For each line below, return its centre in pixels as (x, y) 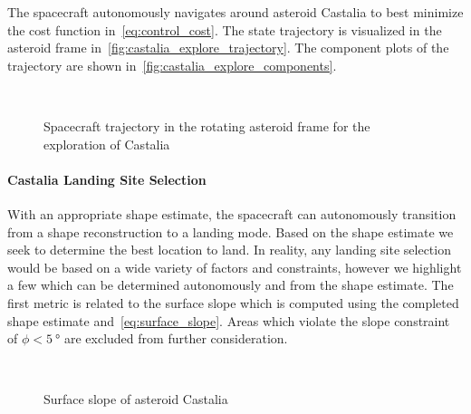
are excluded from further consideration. (176, 338)
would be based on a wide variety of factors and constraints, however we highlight (235, 267)
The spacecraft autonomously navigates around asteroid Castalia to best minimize (235, 12)
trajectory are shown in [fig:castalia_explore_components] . (172, 65)
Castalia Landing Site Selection (107, 179)
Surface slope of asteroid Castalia (136, 399)
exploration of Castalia (107, 144)
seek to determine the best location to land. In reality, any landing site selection (229, 250)
